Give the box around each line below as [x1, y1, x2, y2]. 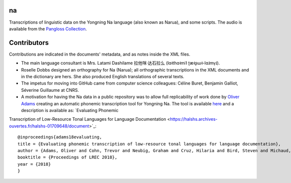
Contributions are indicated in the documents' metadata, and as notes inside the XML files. [9, 51, 191, 57]
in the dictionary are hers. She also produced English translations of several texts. [21, 73, 184, 79]
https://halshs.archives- [170, 116, 218, 122]
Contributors [9, 39, 49, 47]
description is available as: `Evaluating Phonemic [21, 107, 119, 113]
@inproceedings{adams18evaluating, [17, 134, 102, 140]
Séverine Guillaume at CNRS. [21, 87, 80, 93]
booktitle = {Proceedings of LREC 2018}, [17, 155, 117, 160]
